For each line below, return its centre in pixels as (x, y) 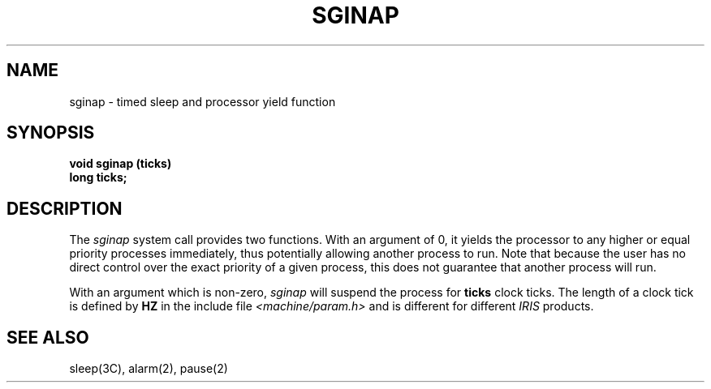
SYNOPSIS (51, 133)
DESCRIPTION (65, 208)
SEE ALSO (48, 337)
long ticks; (98, 177)
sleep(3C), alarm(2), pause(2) (149, 369)
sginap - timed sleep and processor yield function (203, 101)
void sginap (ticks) (121, 164)
